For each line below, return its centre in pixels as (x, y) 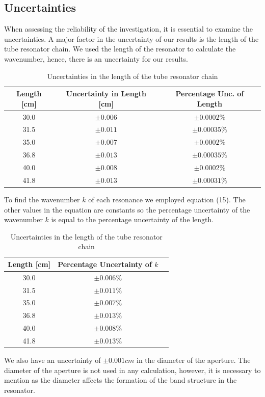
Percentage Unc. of (210, 94)
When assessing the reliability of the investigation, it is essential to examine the (128, 29)
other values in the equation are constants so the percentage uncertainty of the (127, 209)
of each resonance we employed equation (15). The (167, 199)
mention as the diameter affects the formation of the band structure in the (121, 380)
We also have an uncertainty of (52, 360)
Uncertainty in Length (106, 94)
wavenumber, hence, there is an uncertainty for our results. (96, 58)
